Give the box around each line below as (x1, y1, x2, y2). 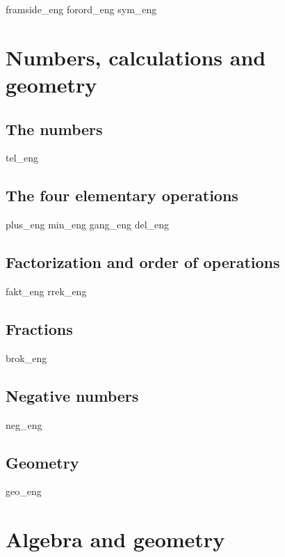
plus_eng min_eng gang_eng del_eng (6, 217, 170, 232)
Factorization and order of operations (6, 251, 280, 273)
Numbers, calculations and (6, 42, 266, 71)
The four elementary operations (6, 185, 238, 206)
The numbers (6, 118, 103, 139)
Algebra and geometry (6, 525, 225, 554)
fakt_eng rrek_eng (6, 283, 87, 298)
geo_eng (6, 484, 42, 499)
